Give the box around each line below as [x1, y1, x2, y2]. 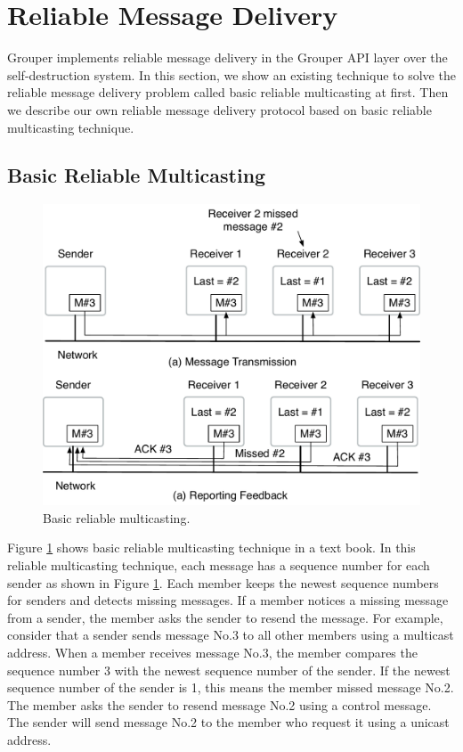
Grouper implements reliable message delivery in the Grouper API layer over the [7, 48, 448, 67]
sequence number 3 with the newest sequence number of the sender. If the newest [7, 660, 451, 679]
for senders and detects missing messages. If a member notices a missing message [7, 591, 449, 609]
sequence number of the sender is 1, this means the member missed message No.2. [7, 678, 454, 697]
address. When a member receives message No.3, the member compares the [7, 642, 418, 661]
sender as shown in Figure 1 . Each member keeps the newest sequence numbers [7, 573, 439, 592]
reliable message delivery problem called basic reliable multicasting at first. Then [7, 83, 449, 102]
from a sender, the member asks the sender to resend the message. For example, [7, 608, 443, 626]
